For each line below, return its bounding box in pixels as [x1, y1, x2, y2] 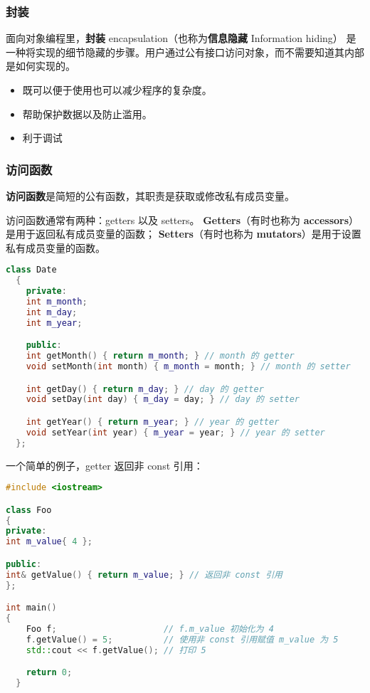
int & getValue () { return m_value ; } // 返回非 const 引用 [6, 569, 282, 580]
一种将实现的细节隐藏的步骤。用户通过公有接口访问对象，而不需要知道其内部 [6, 44, 364, 59]
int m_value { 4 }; [6, 536, 92, 547]
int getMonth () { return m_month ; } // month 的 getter [26, 351, 295, 361]
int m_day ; [26, 307, 78, 317]
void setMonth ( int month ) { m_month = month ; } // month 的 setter [26, 361, 351, 372]
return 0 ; [26, 667, 73, 678]
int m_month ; [26, 297, 88, 307]
